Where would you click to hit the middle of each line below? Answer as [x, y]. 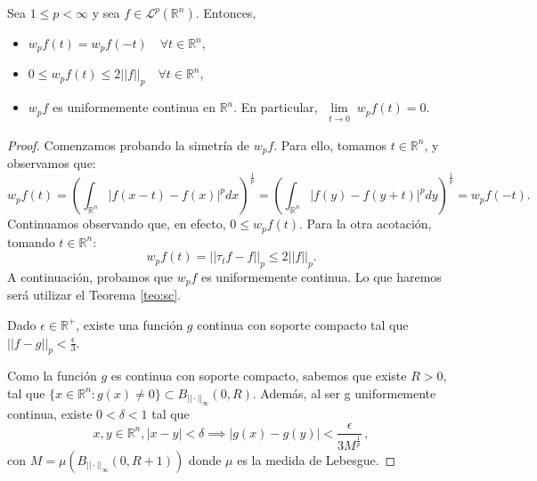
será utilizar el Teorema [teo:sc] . [94, 295]
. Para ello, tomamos [330, 144]
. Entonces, [226, 12]
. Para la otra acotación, [366, 224]
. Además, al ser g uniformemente [344, 393]
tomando [31, 241]
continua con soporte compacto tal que [303, 324]
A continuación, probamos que [90, 276]
